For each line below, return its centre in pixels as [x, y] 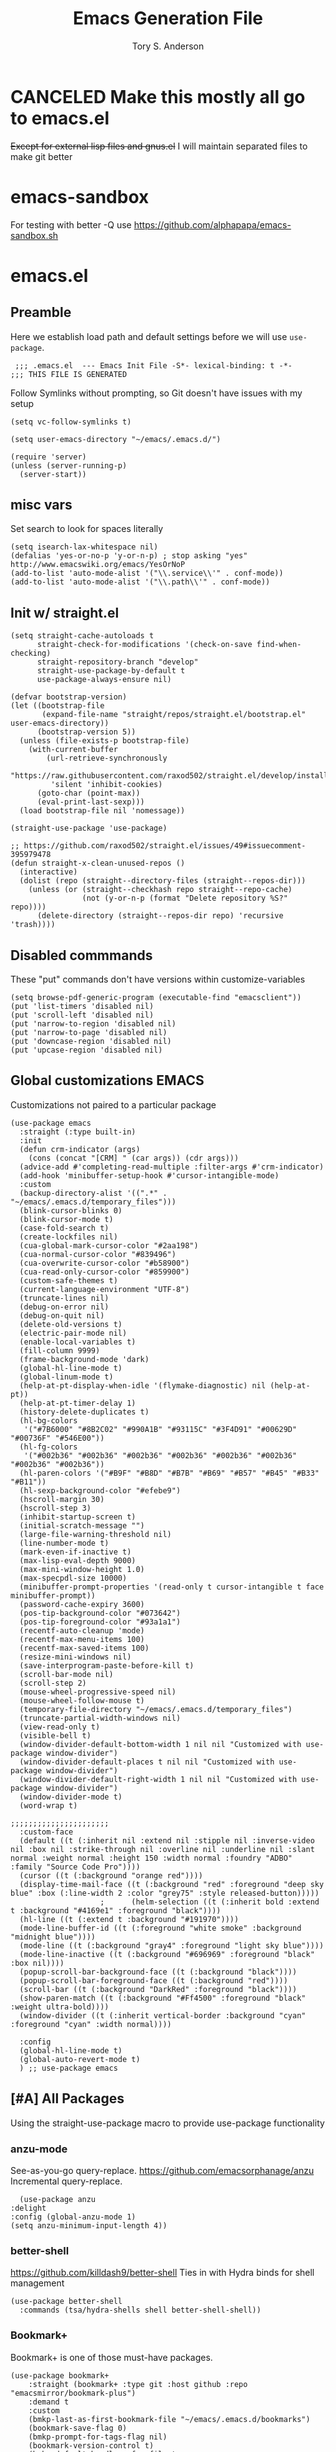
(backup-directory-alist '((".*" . [93, 1193]
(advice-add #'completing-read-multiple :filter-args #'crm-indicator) [172, 1167]
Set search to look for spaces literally [87, 529]
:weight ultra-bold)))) [60, 2007]
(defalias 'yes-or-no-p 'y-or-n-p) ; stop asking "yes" [129, 556]
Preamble [41, 312]
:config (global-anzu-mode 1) [73, 2217]
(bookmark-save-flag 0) [78, 2428]
